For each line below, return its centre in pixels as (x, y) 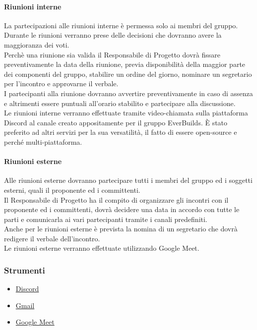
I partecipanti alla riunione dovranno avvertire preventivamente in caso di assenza (128, 93)
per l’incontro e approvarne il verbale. (61, 83)
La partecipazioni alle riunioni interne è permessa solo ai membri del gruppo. (121, 25)
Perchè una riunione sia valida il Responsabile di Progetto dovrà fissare (112, 54)
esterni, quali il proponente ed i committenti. (72, 190)
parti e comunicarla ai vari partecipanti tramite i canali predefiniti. (106, 219)
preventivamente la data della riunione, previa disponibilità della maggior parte (125, 64)
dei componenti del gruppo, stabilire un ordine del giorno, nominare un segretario (128, 74)
